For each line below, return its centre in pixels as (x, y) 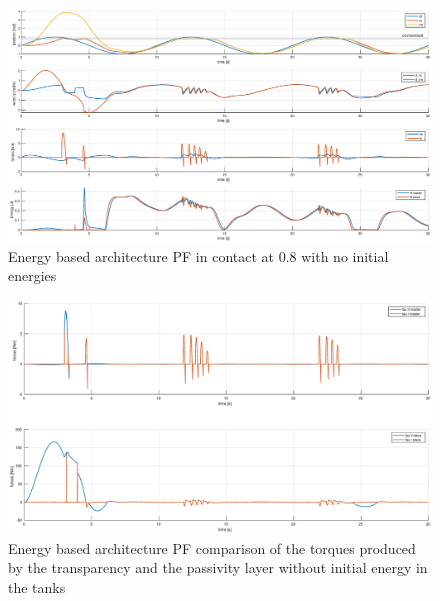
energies (32, 275)
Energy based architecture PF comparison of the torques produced (212, 547)
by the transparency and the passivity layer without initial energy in (218, 567)
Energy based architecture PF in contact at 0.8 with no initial (198, 255)
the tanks (37, 586)
